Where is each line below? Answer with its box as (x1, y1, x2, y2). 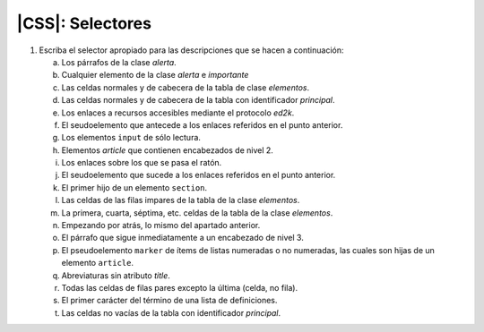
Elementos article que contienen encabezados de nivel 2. (61, 144, 273, 156)
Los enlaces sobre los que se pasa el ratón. (61, 157, 222, 168)
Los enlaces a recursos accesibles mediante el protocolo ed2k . (61, 107, 295, 118)
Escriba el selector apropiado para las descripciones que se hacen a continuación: (39, 45, 344, 55)
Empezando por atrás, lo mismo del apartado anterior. (61, 220, 261, 231)
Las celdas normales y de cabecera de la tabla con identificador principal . (61, 95, 335, 106)
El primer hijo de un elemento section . (61, 182, 208, 192)
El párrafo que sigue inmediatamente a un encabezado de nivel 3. (61, 233, 304, 243)
